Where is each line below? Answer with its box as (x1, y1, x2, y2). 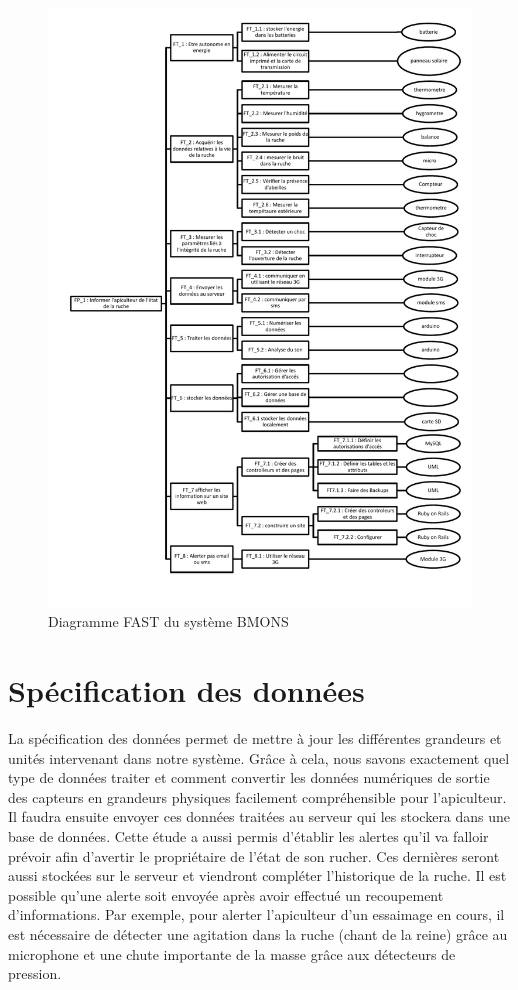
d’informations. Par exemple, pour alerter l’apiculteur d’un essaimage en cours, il (8, 904, 505, 925)
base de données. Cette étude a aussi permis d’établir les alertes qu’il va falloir (8, 825, 489, 846)
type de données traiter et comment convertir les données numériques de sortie (8, 767, 490, 788)
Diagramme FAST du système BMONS (48, 611, 289, 632)
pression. (8, 963, 62, 984)
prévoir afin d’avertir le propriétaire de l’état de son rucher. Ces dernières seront (8, 845, 500, 866)
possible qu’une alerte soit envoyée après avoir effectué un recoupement (8, 884, 444, 905)
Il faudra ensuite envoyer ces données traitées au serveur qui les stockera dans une (8, 806, 511, 827)
